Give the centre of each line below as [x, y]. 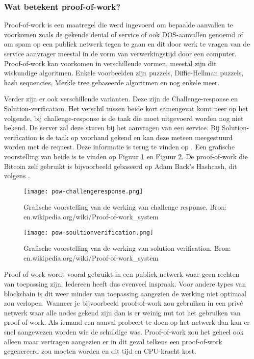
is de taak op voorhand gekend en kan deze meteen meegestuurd [136, 137]
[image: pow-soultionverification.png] [89, 232]
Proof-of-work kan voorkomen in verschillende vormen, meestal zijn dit [110, 63]
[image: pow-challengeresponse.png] [83, 191]
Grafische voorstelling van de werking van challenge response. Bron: [125, 207]
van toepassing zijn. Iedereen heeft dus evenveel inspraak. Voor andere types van [125, 284]
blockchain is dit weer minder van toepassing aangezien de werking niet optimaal [125, 293]
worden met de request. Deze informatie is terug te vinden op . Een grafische [119, 147]
